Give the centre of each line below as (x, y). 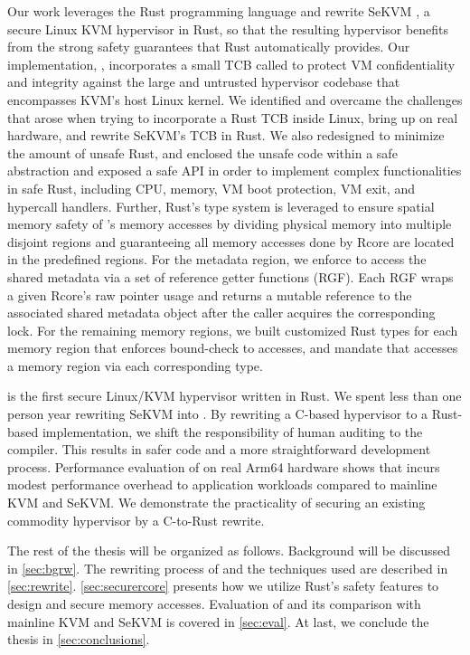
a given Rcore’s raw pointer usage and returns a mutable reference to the (210, 294)
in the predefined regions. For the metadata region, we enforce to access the (217, 259)
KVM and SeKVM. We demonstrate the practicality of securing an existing (216, 503)
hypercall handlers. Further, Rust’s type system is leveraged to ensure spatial (221, 206)
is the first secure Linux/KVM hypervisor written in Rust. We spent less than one (235, 396)
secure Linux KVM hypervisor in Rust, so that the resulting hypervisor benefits (228, 28)
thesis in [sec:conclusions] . (79, 639)
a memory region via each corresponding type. (135, 365)
